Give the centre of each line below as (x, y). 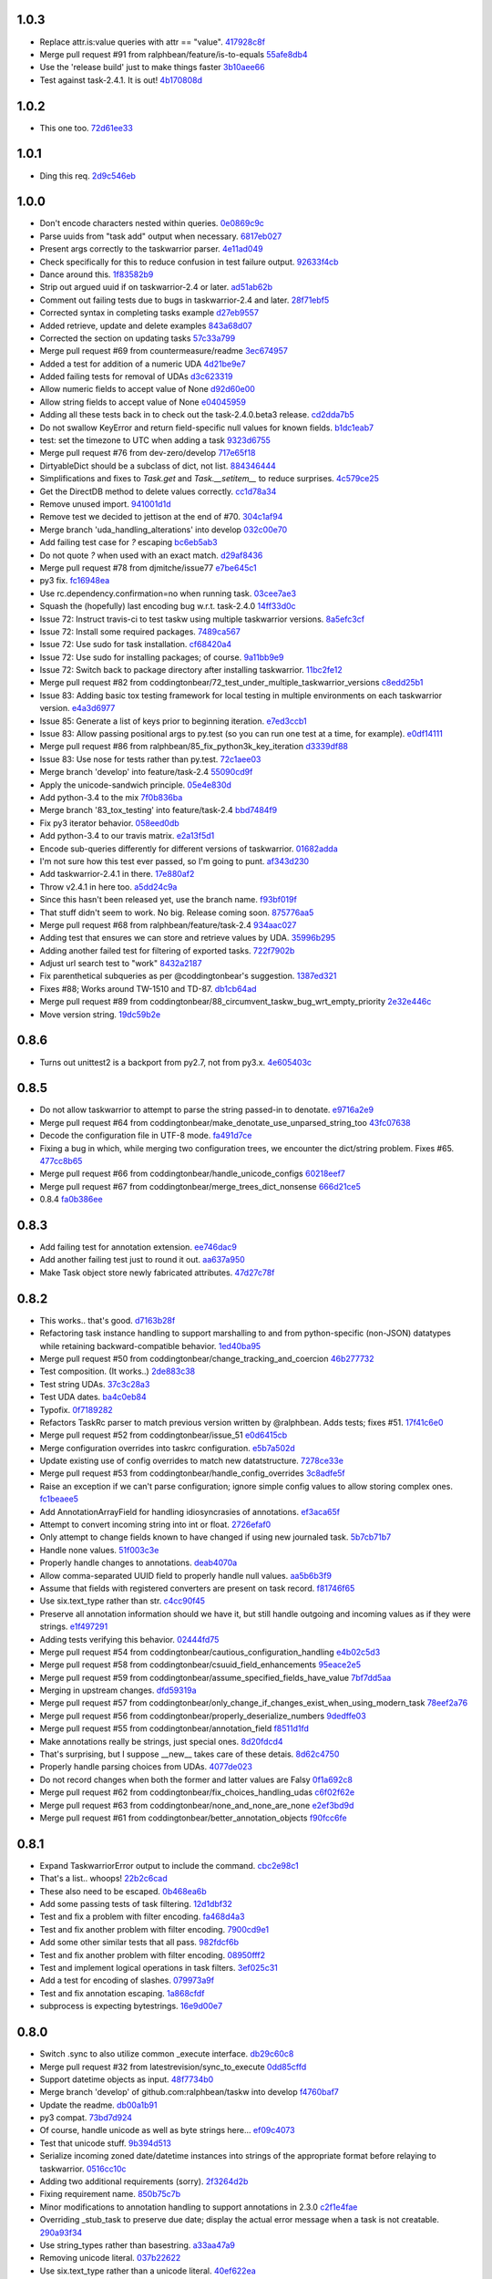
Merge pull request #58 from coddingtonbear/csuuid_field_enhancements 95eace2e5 (200, 1665)
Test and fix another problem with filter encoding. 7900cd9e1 (154, 1929)
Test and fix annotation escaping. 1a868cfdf (122, 1993)
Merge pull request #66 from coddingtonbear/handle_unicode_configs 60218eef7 (193, 1174)
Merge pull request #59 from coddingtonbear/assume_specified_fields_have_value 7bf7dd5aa (215, 1677)
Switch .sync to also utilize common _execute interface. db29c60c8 (167, 2054)
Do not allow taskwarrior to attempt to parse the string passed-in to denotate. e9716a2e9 (206, 1110)
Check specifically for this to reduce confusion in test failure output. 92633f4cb (189, 262)
